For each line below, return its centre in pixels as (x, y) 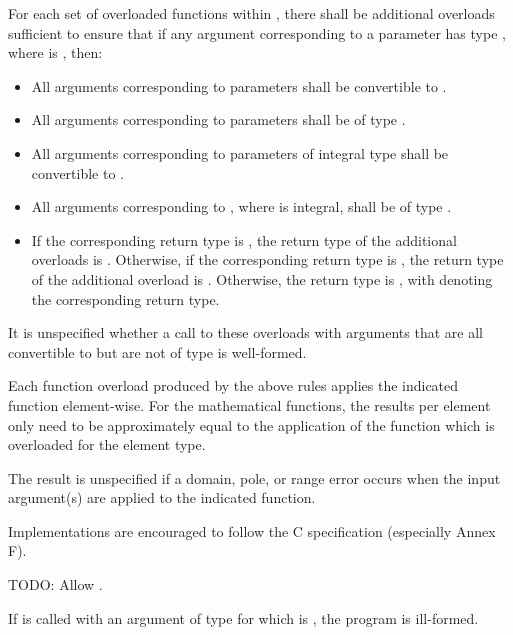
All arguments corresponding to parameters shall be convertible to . (239, 85)
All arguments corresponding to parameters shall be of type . (218, 119)
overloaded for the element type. (107, 444)
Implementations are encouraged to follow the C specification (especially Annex (252, 530)
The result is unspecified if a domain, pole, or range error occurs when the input (254, 477)
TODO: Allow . (55, 584)
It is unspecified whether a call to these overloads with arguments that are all (245, 332)
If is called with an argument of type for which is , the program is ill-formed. (243, 617)
